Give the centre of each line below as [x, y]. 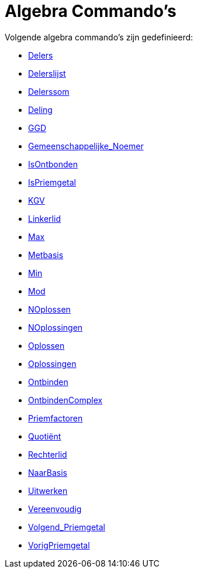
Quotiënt [45, 436]
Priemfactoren [56, 418]
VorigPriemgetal [59, 545]
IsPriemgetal [52, 182]
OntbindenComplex [65, 400]
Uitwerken [48, 490]
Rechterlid [48, 454]
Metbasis [46, 255]
